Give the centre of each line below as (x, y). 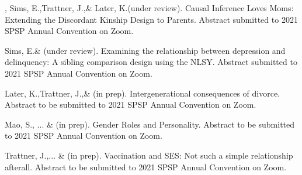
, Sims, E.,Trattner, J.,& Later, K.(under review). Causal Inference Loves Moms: (149, 8)
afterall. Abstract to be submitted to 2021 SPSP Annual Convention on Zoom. (146, 167)
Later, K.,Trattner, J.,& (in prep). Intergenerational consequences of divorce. (143, 93)
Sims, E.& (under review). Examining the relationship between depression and (145, 50)
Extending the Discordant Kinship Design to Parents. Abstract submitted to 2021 (151, 19)
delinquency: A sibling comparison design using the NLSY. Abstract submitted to (151, 62)
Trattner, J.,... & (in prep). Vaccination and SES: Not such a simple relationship (149, 155)
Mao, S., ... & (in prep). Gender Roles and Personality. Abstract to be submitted (150, 124)
